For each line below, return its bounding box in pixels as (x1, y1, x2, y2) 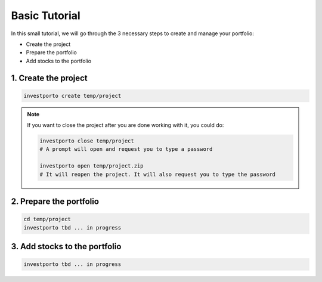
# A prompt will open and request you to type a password (39, 146, 213, 153)
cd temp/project (23, 216, 72, 223)
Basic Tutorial (11, 9, 80, 22)
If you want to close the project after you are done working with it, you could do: (27, 122, 224, 129)
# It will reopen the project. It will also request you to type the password (39, 171, 275, 178)
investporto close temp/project (39, 138, 134, 144)
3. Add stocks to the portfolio (11, 241, 122, 252)
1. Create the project (11, 73, 88, 83)
